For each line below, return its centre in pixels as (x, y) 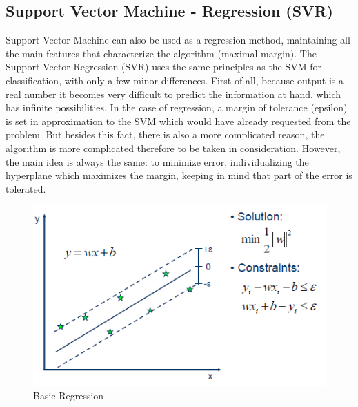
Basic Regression (69, 395)
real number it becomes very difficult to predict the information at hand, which (173, 94)
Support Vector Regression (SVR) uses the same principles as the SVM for (164, 67)
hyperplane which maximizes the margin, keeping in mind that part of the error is (179, 175)
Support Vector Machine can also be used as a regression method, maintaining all (178, 40)
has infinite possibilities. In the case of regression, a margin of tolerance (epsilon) (177, 107)
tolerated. (26, 188)
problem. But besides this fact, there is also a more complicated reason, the (165, 134)
